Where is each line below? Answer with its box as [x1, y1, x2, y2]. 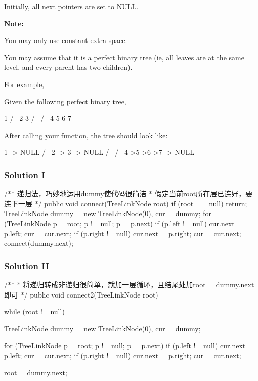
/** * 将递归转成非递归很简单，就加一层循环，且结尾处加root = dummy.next [4, 279, 254, 289]
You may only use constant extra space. [4, 35, 127, 46]
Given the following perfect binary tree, [4, 96, 126, 106]
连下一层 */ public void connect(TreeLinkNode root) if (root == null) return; [4, 198, 247, 208]
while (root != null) [4, 306, 65, 317]
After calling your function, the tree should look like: [4, 130, 168, 140]
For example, [4, 78, 45, 89]
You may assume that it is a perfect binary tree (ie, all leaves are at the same [4, 52, 244, 62]
